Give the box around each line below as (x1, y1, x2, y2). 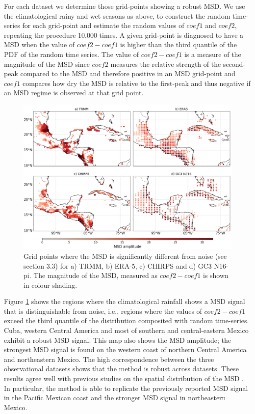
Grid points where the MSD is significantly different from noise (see (24, 250, 227, 261)
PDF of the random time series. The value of (4, 49, 139, 59)
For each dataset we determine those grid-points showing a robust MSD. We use (4, 1, 245, 11)
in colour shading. (24, 279, 77, 290)
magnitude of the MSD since (4, 58, 90, 69)
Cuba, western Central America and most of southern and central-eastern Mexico (4, 325, 249, 335)
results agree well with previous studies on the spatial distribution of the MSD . (4, 373, 244, 384)
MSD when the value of (4, 39, 75, 50)
